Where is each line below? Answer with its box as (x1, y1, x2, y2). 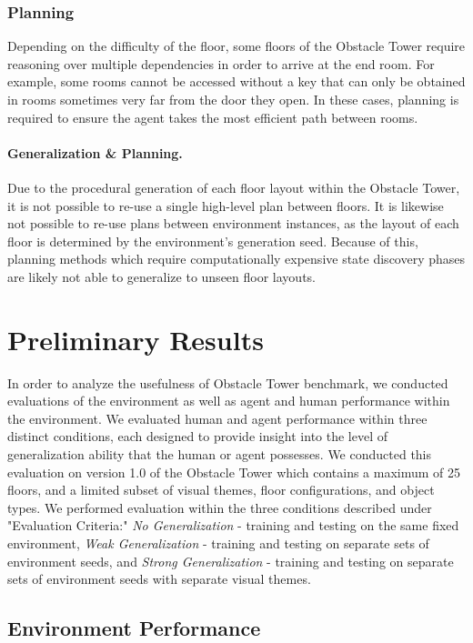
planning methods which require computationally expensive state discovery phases (7, 249, 466, 268)
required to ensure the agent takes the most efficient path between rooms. (7, 107, 418, 126)
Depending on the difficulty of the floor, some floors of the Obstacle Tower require (7, 36, 466, 55)
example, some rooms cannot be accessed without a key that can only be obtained (7, 72, 466, 91)
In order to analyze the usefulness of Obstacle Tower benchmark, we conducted (7, 373, 448, 392)
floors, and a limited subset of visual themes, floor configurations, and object (7, 480, 435, 499)
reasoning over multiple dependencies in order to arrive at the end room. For (7, 54, 435, 73)
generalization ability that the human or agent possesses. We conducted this (7, 445, 432, 464)
